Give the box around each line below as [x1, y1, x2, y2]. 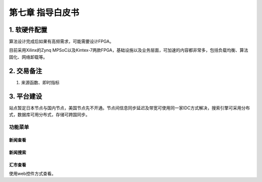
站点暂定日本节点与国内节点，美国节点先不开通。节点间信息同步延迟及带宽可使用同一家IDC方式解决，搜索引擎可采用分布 [9, 105, 250, 111]
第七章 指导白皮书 [9, 7, 80, 18]
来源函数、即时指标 [21, 79, 60, 85]
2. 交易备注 [9, 67, 42, 75]
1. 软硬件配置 [9, 26, 48, 34]
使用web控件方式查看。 [9, 171, 56, 176]
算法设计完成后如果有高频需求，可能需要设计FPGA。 [9, 39, 114, 45]
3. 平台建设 [9, 92, 42, 100]
